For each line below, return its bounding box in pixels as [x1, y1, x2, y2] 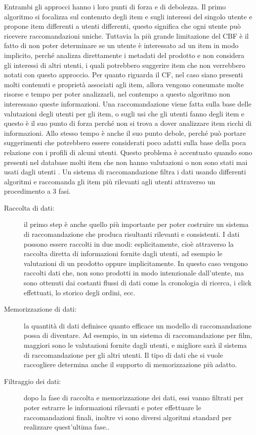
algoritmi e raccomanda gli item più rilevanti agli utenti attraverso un [4, 176, 215, 186]
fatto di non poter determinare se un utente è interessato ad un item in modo [4, 40, 239, 51]
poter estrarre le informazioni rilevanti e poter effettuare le [24, 402, 201, 412]
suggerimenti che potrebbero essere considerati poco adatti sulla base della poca [4, 137, 246, 148]
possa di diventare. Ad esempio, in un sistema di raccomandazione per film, [24, 330, 253, 340]
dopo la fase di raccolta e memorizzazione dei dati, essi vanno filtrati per [24, 392, 244, 403]
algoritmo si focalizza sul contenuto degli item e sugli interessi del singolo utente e [4, 11, 253, 21]
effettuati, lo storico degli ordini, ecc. [24, 287, 135, 297]
